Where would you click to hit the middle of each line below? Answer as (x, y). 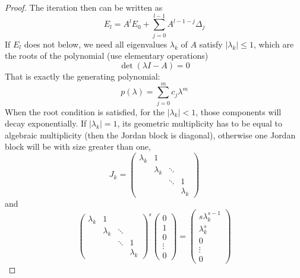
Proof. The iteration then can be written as (84, 7)
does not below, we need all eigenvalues (96, 44)
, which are (274, 44)
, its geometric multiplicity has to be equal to (200, 123)
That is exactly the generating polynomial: (83, 76)
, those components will (239, 111)
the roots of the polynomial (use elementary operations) (107, 56)
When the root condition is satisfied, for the (85, 111)
